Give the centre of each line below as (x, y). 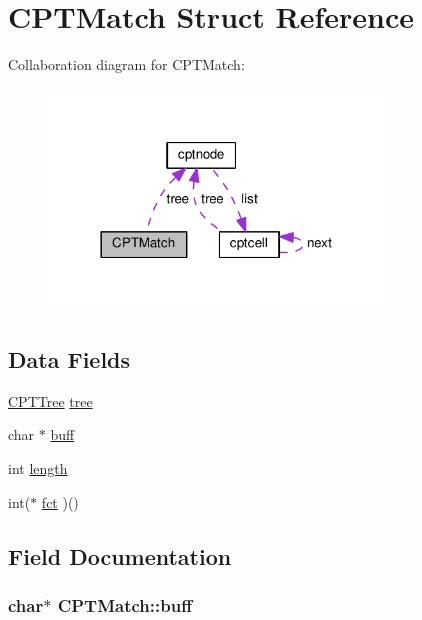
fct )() (60, 501)
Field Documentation (120, 555)
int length (38, 468)
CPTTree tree (50, 400)
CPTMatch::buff (125, 604)
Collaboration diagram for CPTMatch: (126, 64)
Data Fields (69, 359)
